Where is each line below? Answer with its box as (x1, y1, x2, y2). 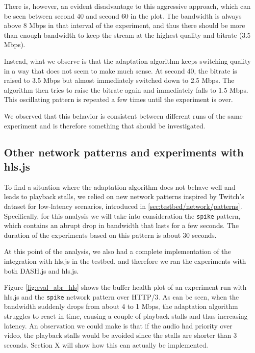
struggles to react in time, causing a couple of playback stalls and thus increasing (4, 310, 248, 321)
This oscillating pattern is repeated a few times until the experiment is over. (4, 94, 233, 104)
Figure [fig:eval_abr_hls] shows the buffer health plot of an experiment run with (4, 282, 247, 292)
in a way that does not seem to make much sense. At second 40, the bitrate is (4, 65, 237, 76)
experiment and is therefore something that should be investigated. (4, 120, 205, 130)
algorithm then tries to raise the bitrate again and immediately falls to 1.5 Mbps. (4, 84, 248, 95)
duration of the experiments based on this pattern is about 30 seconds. (4, 229, 217, 240)
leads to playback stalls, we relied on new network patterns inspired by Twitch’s (4, 191, 244, 202)
